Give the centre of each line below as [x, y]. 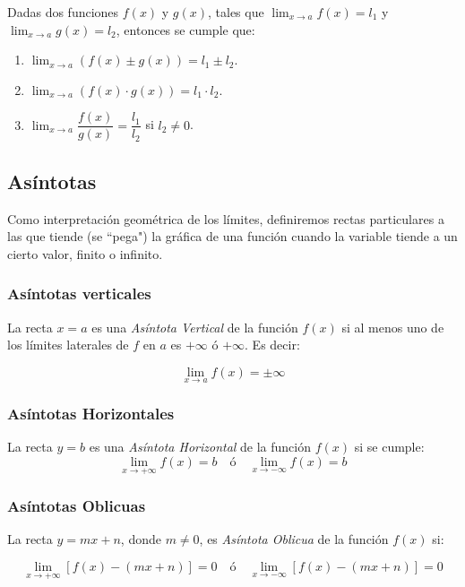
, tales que [236, 12]
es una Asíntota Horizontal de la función [200, 447]
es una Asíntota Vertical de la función [195, 327]
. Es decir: [272, 345]
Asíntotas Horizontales [91, 413]
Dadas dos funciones [63, 12]
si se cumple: [389, 447]
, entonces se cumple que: [185, 29]
